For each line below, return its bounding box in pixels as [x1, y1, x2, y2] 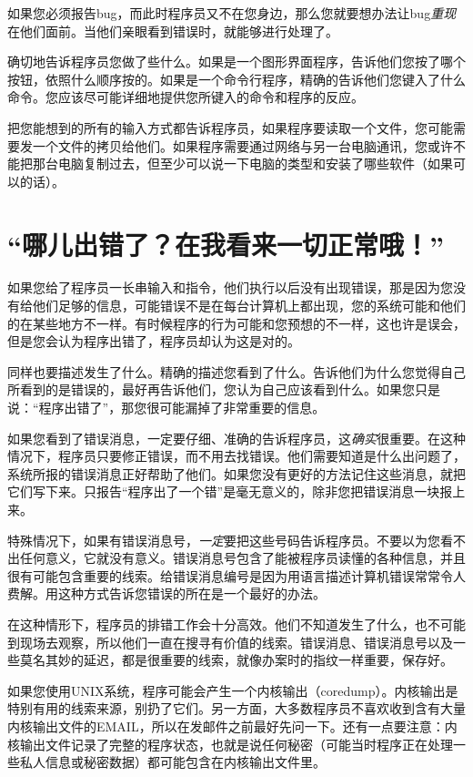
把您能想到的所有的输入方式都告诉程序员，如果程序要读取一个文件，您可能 [7, 118, 453, 137]
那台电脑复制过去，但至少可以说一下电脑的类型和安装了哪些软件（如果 [32, 154, 453, 173]
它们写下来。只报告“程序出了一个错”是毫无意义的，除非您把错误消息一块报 [7, 482, 453, 501]
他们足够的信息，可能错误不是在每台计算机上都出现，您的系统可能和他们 [32, 296, 466, 315]
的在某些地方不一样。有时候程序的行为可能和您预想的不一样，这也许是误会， [7, 313, 466, 332]
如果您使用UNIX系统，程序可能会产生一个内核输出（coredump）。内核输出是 [7, 680, 458, 700]
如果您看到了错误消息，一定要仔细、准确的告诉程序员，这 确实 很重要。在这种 [7, 428, 466, 447]
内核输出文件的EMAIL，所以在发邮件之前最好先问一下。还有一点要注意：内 [7, 716, 458, 735]
